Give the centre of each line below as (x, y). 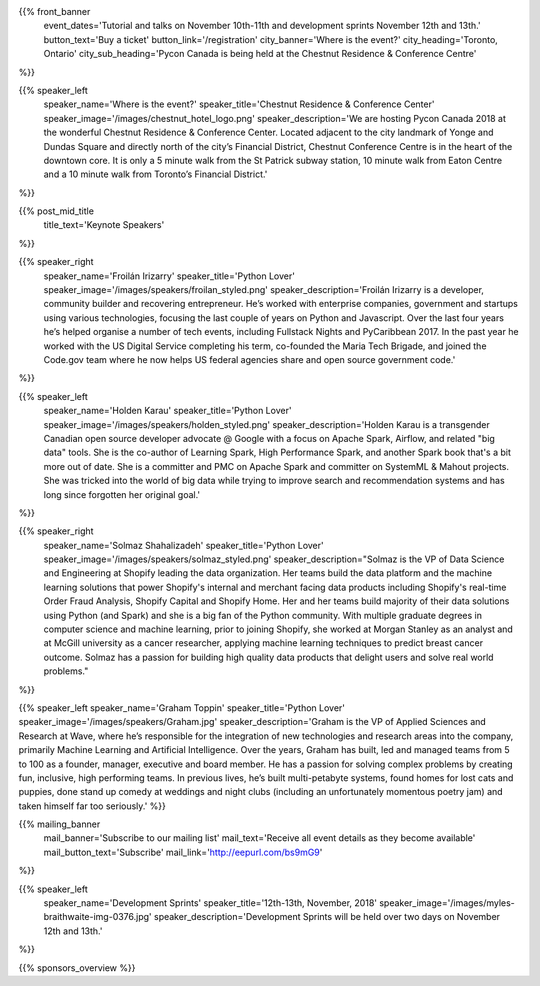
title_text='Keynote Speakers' (104, 225)
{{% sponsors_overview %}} (77, 967)
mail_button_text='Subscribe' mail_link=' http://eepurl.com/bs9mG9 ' (183, 852)
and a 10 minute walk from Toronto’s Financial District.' (155, 174)
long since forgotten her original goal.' (122, 494)
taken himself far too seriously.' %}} (92, 806)
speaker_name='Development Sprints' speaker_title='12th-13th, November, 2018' (210, 903)
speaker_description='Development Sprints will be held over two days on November (326, 917)
